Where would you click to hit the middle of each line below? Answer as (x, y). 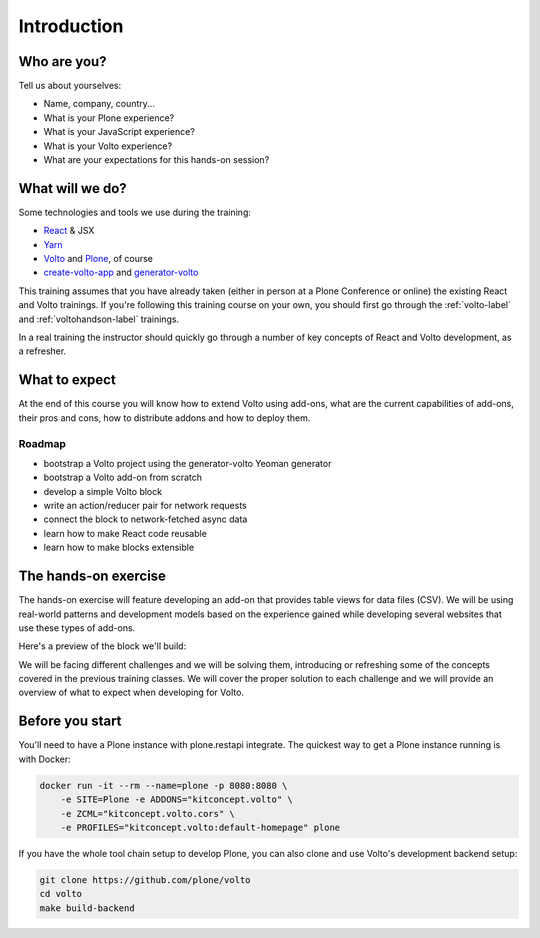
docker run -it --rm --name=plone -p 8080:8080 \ (163, 785)
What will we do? (72, 188)
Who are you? (62, 61)
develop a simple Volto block (103, 491)
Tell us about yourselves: (70, 86)
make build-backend (87, 908)
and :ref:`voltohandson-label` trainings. (99, 319)
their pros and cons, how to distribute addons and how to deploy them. (164, 417)
